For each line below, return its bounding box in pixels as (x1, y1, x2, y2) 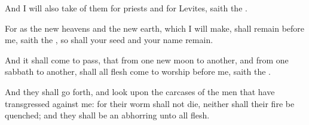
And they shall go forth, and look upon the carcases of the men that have (5, 85, 275, 97)
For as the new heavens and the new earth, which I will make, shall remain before (5, 22, 305, 34)
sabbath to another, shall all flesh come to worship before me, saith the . (5, 65, 271, 78)
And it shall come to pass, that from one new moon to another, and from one (5, 53, 289, 66)
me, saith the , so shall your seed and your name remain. (5, 33, 213, 46)
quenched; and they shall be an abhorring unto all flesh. (5, 109, 210, 121)
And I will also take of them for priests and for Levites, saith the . (5, 2, 247, 14)
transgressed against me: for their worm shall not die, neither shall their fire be (5, 97, 295, 109)
